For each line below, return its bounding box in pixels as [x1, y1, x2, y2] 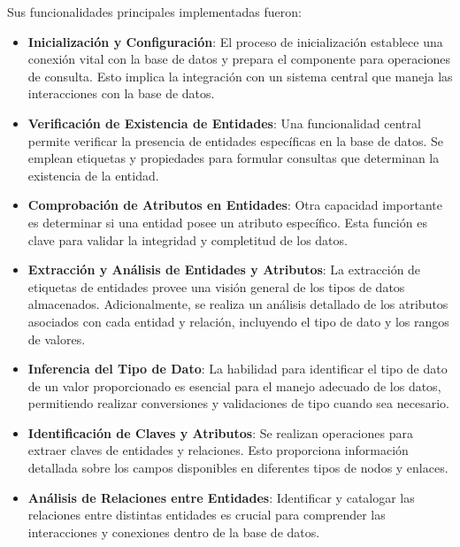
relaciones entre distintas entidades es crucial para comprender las [27, 505, 386, 524]
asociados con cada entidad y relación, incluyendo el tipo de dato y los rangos [27, 312, 449, 330]
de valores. [27, 329, 86, 348]
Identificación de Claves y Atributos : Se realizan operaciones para [27, 423, 413, 442]
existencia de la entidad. [27, 166, 159, 184]
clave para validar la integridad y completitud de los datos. [27, 230, 348, 249]
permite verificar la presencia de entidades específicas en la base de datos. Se [27, 131, 443, 150]
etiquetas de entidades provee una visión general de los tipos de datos [27, 277, 405, 296]
